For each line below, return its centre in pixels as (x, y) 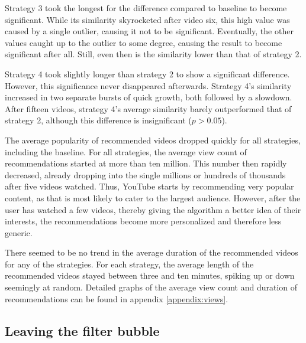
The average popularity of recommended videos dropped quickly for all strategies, (153, 140)
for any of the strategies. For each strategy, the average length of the (129, 264)
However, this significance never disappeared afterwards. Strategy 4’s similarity (148, 85)
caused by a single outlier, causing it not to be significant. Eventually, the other (149, 31)
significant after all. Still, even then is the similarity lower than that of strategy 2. (153, 54)
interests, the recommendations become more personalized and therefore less (143, 221)
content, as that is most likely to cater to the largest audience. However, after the (153, 197)
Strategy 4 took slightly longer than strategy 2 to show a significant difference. (147, 73)
